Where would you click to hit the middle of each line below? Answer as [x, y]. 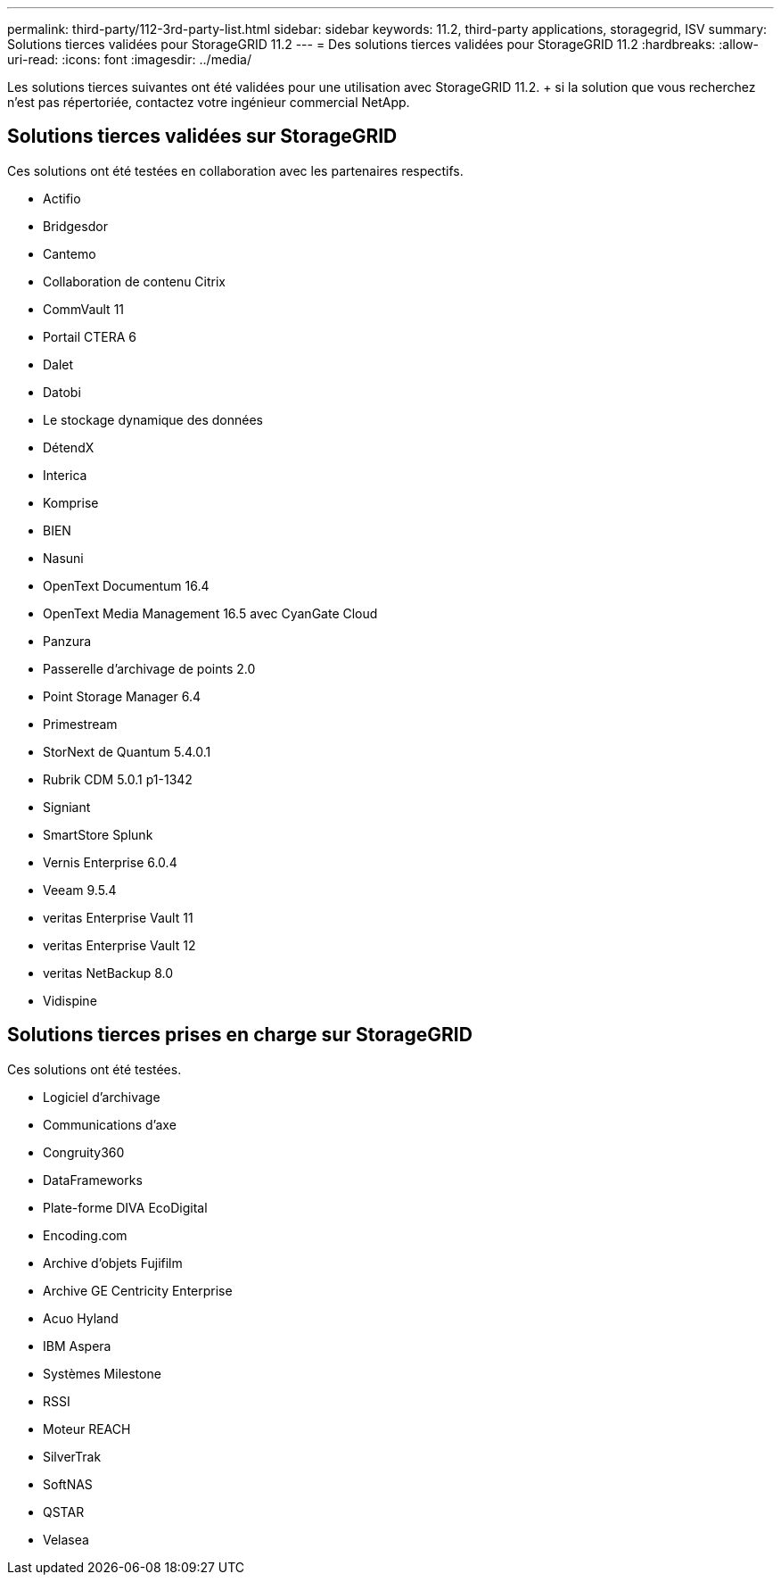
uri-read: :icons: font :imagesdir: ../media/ [129, 59]
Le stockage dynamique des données [153, 419]
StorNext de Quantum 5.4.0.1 [127, 751]
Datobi [62, 392]
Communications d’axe [110, 1124]
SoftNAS [68, 1484]
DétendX [69, 447]
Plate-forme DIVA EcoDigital [125, 1207]
